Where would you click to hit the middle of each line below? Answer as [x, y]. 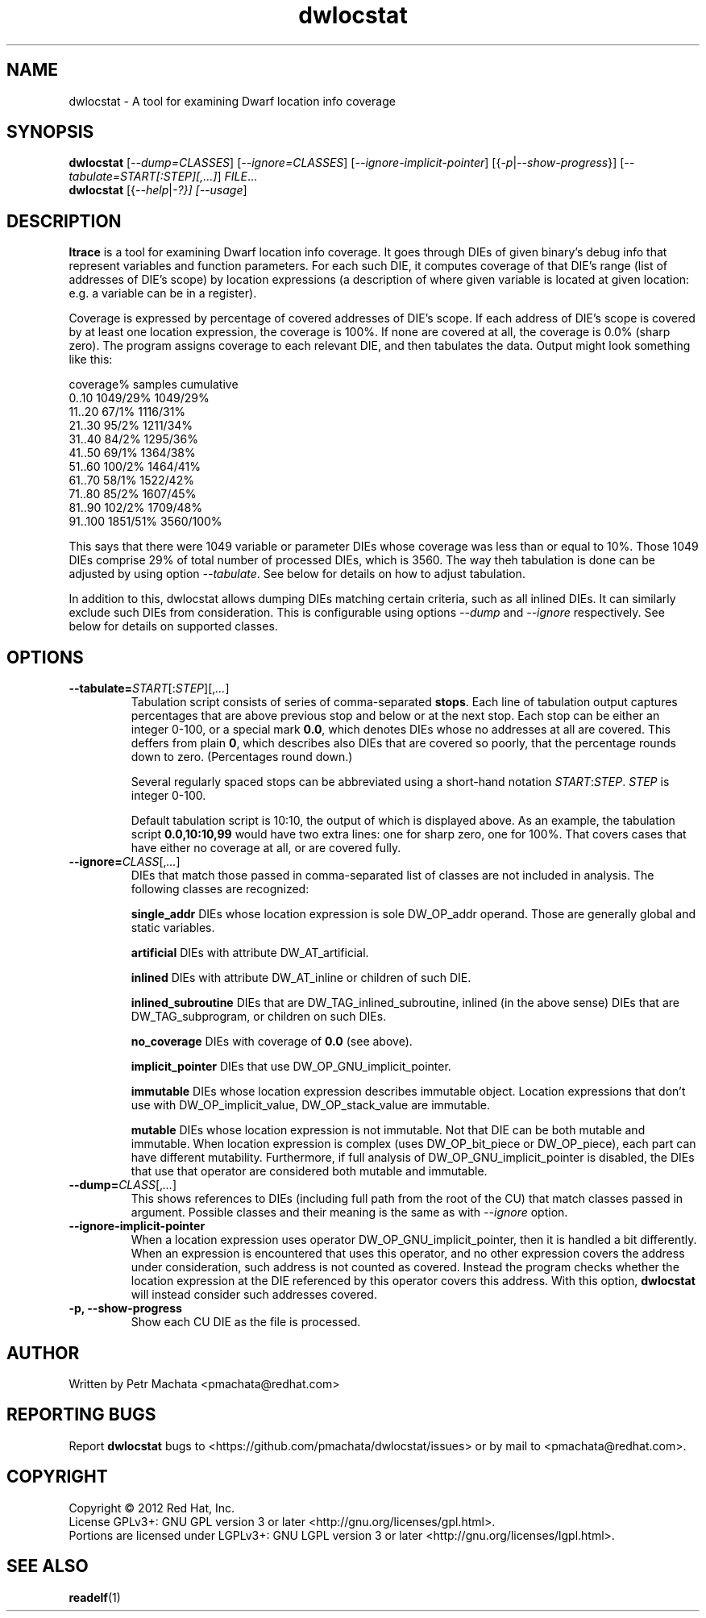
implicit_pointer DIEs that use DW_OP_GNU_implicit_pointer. [291, 1067]
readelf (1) [95, 1597]
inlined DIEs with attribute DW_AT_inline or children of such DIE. [301, 978]
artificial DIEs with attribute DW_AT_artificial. [250, 953]
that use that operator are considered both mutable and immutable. [309, 1171]
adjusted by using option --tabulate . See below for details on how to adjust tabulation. [297, 574]
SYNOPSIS [50, 132]
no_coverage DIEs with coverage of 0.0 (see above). [272, 1042]
